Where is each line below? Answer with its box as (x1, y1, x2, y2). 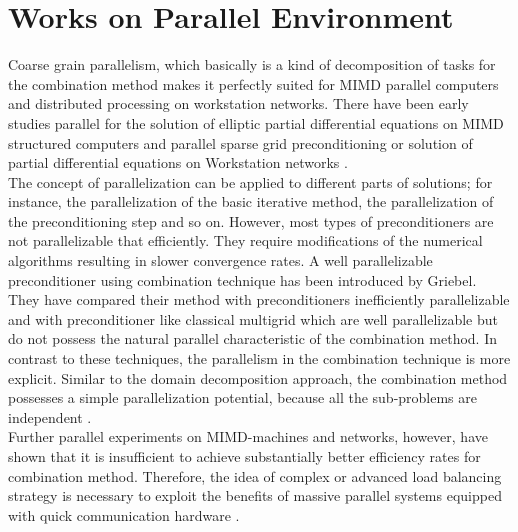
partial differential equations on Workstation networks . (8, 152, 348, 173)
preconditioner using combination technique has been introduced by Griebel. (8, 269, 477, 290)
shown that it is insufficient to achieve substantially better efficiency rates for (8, 446, 481, 466)
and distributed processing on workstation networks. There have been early (8, 93, 469, 114)
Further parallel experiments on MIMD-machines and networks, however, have (8, 426, 488, 447)
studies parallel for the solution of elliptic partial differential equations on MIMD (8, 112, 504, 133)
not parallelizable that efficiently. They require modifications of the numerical (8, 230, 483, 251)
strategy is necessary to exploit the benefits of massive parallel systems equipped (8, 485, 502, 506)
